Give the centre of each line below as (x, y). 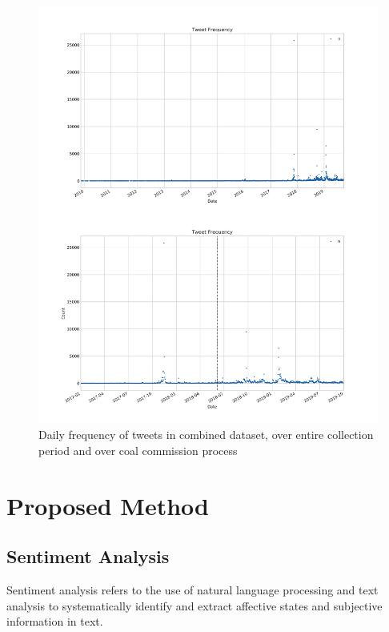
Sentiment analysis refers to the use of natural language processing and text (192, 589)
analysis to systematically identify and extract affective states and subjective (194, 605)
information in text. (55, 621)
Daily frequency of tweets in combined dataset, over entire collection (206, 435)
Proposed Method (108, 505)
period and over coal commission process (138, 450)
